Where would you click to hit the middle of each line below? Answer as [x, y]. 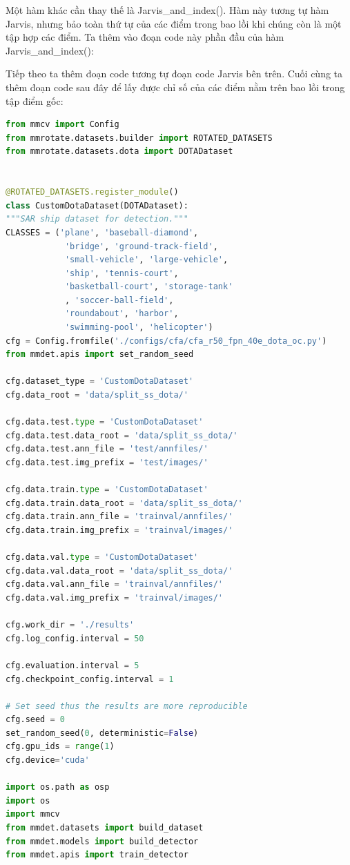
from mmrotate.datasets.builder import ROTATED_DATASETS [139, 138]
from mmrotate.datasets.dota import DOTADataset [119, 152]
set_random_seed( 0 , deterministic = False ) [102, 733]
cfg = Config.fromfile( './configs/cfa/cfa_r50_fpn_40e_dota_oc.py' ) [166, 341]
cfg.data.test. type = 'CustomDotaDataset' [105, 422]
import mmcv [33, 814]
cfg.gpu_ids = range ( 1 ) [60, 747]
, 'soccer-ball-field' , [119, 300]
